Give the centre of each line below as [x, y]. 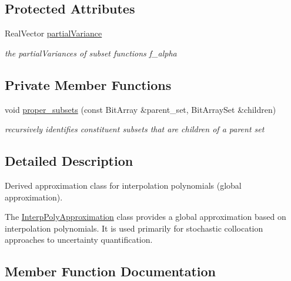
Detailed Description [69, 161]
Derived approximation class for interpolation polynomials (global [123, 185]
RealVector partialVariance [53, 33]
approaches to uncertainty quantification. [79, 240]
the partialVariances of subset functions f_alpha [91, 53]
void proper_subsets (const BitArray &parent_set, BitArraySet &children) [141, 109]
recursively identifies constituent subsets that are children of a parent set [135, 129]
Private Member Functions [88, 84]
